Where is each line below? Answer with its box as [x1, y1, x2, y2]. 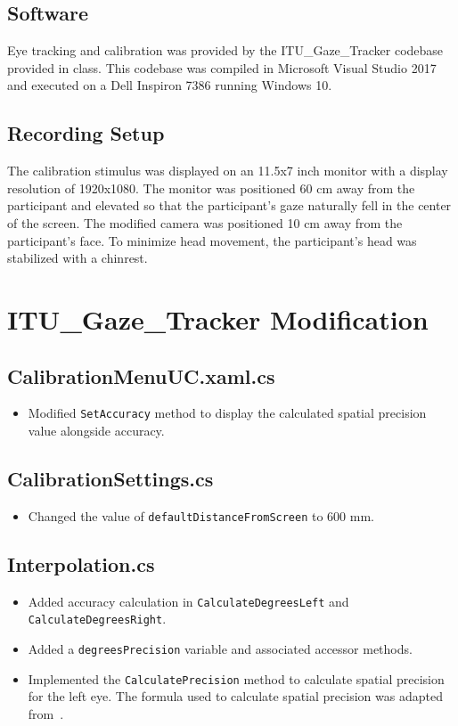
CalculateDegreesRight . [28, 609, 167, 628]
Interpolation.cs [7, 550, 155, 577]
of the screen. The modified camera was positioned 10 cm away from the [7, 213, 403, 232]
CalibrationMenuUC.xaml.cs [7, 362, 275, 389]
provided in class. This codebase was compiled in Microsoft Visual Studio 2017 [7, 58, 437, 77]
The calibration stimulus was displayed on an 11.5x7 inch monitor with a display [7, 161, 448, 180]
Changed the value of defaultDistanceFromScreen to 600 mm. [28, 506, 374, 525]
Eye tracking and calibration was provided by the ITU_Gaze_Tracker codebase [7, 41, 444, 60]
